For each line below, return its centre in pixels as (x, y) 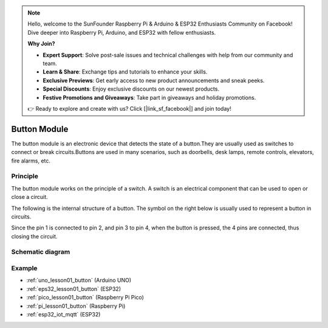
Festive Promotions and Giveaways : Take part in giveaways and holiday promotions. (149, 97)
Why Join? (41, 44)
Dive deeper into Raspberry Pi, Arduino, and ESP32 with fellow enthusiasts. (122, 32)
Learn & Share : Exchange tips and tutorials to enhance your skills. (125, 72)
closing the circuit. (34, 236)
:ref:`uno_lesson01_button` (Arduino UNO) (79, 281)
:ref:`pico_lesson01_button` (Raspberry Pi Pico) (85, 298)
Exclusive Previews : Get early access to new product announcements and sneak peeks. (154, 80)
